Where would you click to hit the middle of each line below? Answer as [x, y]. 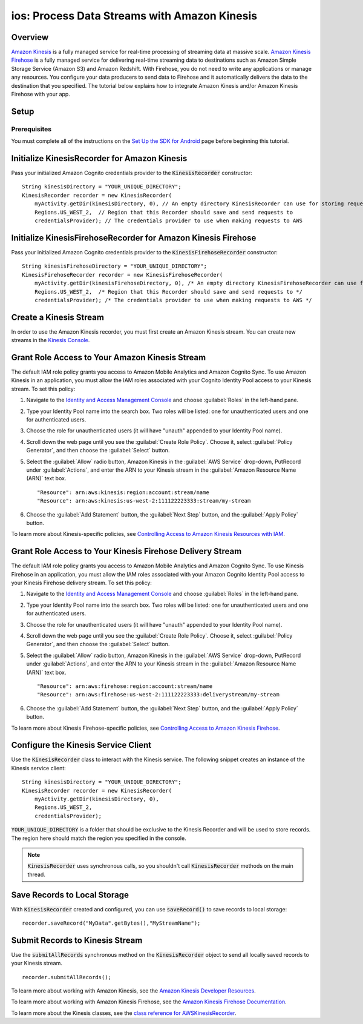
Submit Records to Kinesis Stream [77, 940]
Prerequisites [31, 129]
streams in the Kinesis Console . [51, 340]
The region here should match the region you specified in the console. [99, 838]
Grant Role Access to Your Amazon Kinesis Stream [109, 358]
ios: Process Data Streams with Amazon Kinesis [134, 16]
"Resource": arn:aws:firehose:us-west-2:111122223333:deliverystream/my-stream [158, 695]
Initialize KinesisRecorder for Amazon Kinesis [99, 158]
